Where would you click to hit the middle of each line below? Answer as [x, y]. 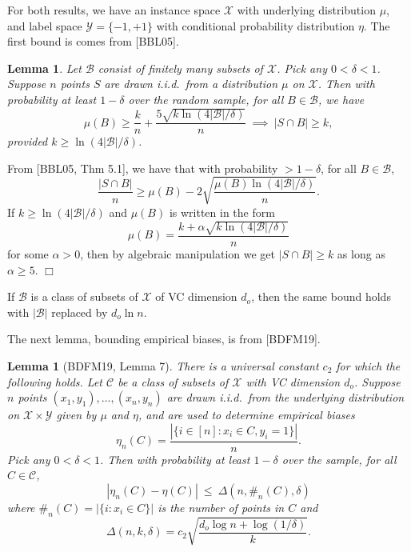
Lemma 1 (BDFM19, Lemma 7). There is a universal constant [163, 366]
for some [28, 254]
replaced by [80, 312]
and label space [45, 25]
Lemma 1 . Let [44, 68]
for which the [368, 366]
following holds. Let [55, 381]
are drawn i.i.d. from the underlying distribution [285, 397]
